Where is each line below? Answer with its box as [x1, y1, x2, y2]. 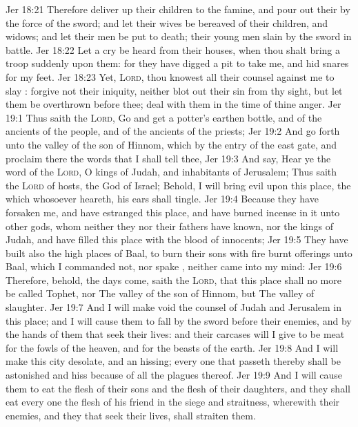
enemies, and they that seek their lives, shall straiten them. [6, 408, 256, 422]
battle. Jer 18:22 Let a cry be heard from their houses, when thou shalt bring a [6, 42, 341, 57]
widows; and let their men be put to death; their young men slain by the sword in [6, 29, 352, 44]
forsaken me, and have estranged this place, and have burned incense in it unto [6, 205, 340, 219]
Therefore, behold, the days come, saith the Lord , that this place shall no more [6, 272, 341, 287]
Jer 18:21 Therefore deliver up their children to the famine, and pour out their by [6, 2, 350, 16]
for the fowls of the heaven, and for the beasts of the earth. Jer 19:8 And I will [6, 340, 339, 354]
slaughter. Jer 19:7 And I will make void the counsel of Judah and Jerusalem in [6, 300, 342, 314]
